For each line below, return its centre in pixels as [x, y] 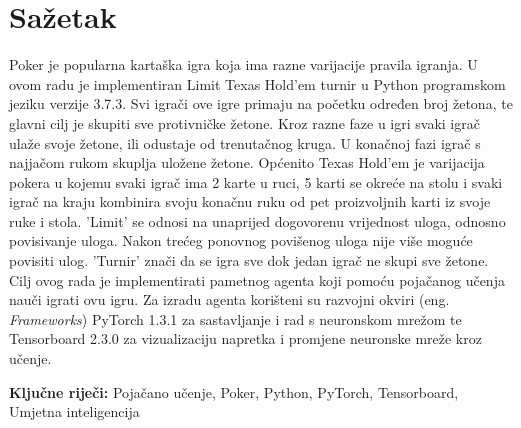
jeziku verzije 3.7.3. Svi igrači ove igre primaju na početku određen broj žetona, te [261, 103]
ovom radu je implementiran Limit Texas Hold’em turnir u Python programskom [257, 83]
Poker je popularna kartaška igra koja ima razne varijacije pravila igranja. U [243, 64]
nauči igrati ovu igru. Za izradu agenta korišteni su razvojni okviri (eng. [229, 299]
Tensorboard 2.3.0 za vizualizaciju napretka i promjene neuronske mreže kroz [245, 338]
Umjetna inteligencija [74, 411]
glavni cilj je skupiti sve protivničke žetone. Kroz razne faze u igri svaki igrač [244, 122]
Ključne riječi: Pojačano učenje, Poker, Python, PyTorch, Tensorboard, [234, 391]
